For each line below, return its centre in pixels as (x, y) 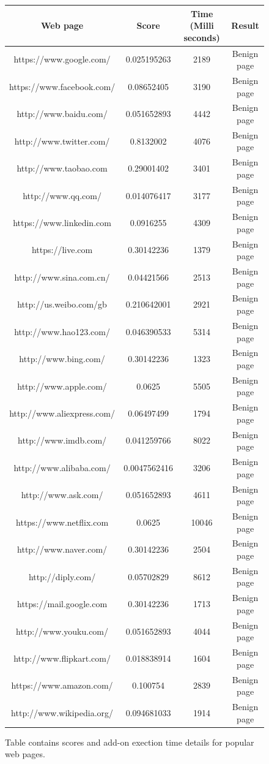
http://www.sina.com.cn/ (62, 277)
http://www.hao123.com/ (62, 331)
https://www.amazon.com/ (62, 685)
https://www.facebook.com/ (62, 86)
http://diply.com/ (62, 576)
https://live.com (62, 250)
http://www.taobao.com (62, 168)
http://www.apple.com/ (62, 386)
